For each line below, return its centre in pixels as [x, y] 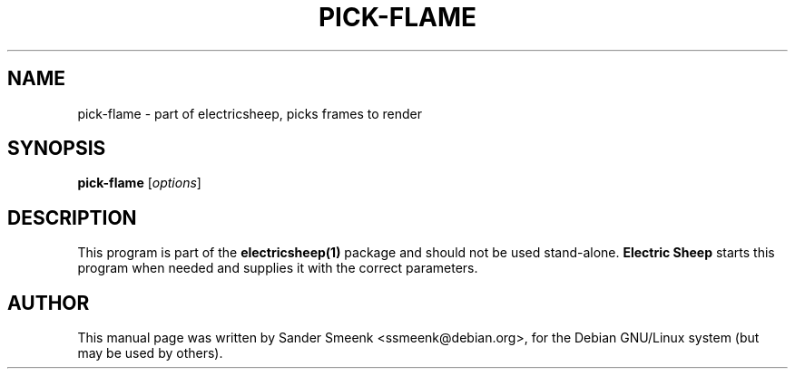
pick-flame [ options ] [139, 183]
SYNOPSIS [57, 149]
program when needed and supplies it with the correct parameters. [278, 268]
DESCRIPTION [72, 217]
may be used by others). [150, 353]
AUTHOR [49, 303]
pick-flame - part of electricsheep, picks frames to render [250, 113]
